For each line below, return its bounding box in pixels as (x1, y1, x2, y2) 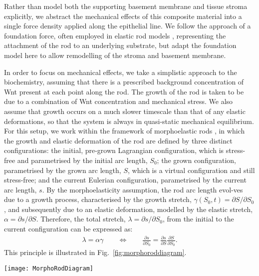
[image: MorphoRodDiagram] (4, 264, 93, 272)
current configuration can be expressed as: (4, 223, 133, 234)
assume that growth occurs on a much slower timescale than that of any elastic (4, 105, 246, 116)
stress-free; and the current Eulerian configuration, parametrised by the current (4, 174, 247, 185)
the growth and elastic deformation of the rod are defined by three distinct (4, 135, 233, 145)
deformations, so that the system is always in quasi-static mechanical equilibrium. (4, 115, 254, 126)
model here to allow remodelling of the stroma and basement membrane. (4, 49, 226, 60)
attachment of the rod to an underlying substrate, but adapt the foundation (4, 40, 237, 50)
